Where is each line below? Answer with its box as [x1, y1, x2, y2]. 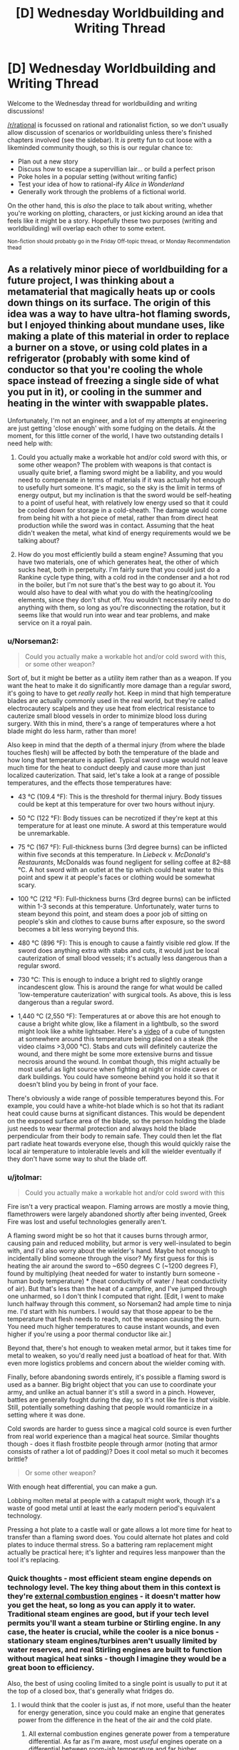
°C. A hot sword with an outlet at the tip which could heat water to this [17, 866, 224, 874]
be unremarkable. [17, 829, 70, 838]
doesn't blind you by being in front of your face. [17, 1080, 158, 1089]
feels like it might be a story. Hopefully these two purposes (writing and [7, 216, 218, 225]
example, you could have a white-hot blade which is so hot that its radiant [7, 1101, 224, 1111]
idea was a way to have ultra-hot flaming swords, [7, 308, 230, 320]
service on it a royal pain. [17, 618, 92, 627]
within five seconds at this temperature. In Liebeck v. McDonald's [17, 851, 210, 859]
